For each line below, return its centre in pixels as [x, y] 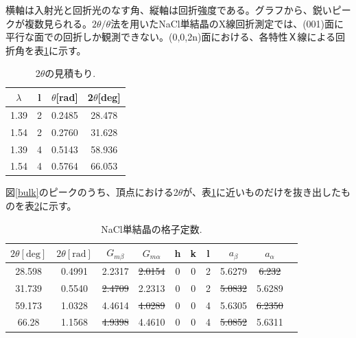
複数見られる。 [58, 23]
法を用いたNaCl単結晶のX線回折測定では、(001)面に [227, 23]
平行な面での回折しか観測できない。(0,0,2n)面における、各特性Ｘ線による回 [176, 37]
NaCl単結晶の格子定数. [152, 228]
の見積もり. [70, 73]
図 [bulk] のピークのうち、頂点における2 [92, 192]
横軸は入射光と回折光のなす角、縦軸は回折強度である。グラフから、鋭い [169, 10]
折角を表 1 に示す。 [46, 50]
